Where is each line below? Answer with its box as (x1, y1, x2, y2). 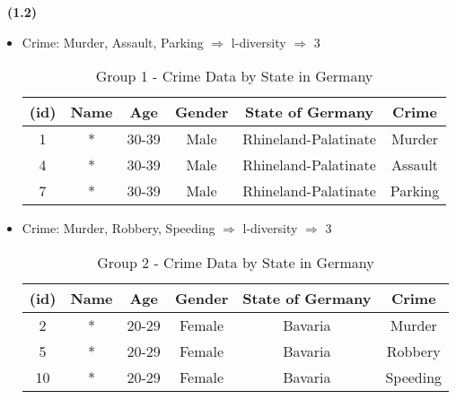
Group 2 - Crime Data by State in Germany (97, 251, 374, 273)
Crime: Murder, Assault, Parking (22, 32, 204, 51)
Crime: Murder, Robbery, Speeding (22, 219, 215, 238)
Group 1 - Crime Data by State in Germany (95, 65, 373, 87)
